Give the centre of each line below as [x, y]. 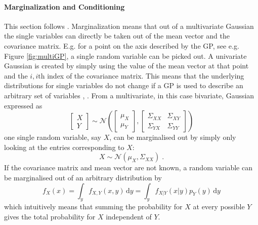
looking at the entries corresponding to [64, 147]
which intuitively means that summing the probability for [93, 207]
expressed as [23, 105]
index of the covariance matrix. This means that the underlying [146, 75]
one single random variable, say [53, 137]
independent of [129, 216]
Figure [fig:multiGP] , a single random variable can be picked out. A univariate [125, 55]
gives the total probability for [50, 216]
